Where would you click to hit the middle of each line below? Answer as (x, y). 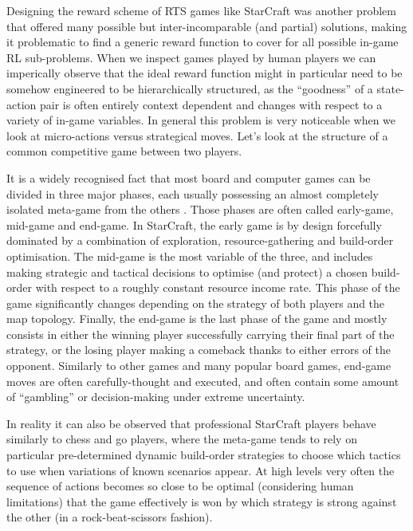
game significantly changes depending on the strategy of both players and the (196, 303)
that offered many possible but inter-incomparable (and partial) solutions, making (207, 26)
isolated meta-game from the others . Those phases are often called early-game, (200, 209)
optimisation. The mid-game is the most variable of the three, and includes (190, 256)
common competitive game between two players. (124, 151)
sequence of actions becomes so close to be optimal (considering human (180, 486)
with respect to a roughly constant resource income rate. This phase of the (218, 287)
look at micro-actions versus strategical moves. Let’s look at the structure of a (197, 135)
